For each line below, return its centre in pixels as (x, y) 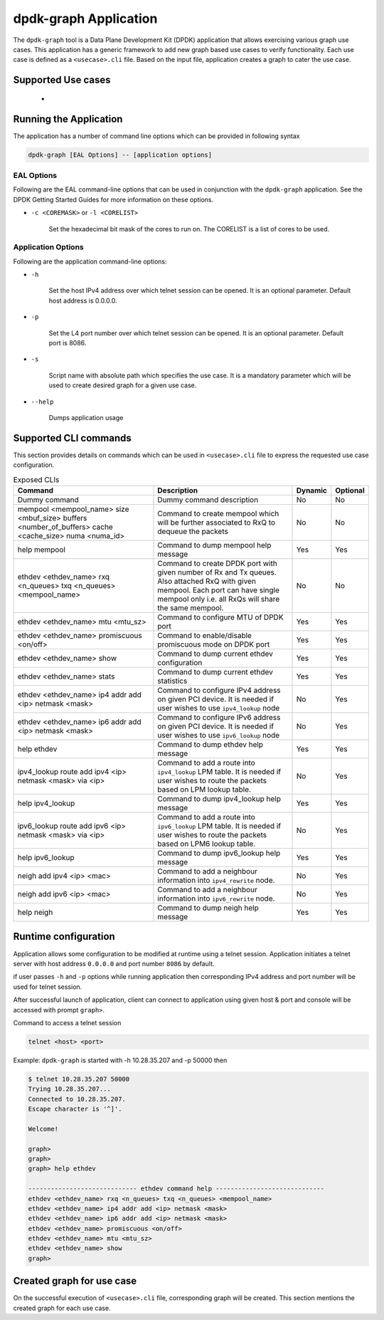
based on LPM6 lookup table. (207, 844)
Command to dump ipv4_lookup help (219, 799)
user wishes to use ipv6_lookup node (219, 735)
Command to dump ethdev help (210, 745)
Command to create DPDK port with (217, 564)
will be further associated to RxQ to (217, 523)
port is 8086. (68, 343)
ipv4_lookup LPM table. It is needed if (219, 772)
